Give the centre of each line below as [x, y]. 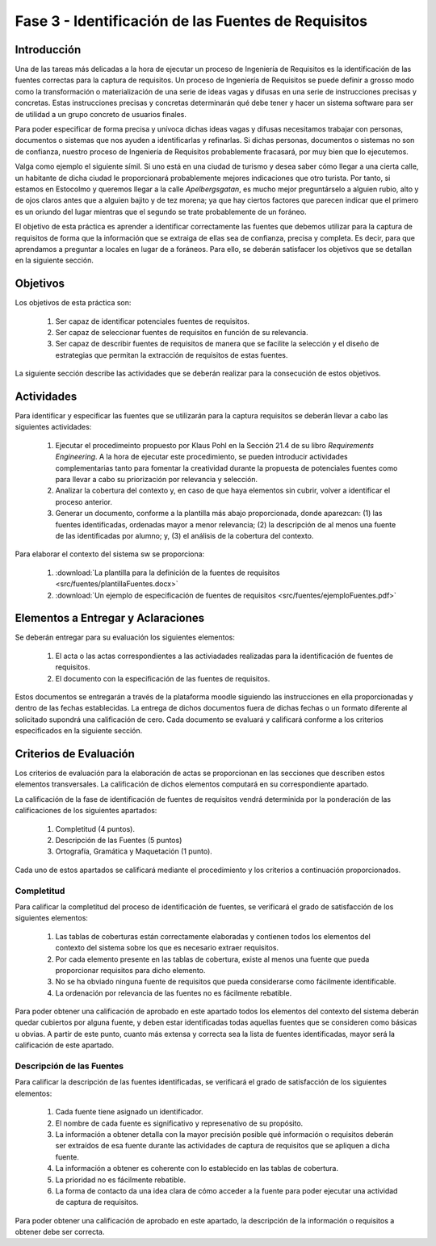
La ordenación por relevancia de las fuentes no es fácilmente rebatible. [174, 992]
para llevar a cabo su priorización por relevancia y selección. [157, 480]
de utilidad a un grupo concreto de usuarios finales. [101, 114]
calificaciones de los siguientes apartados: [86, 811]
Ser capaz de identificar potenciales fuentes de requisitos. [153, 321]
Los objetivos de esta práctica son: [73, 303]
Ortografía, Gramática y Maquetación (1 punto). [134, 851]
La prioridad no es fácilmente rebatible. [121, 1180]
